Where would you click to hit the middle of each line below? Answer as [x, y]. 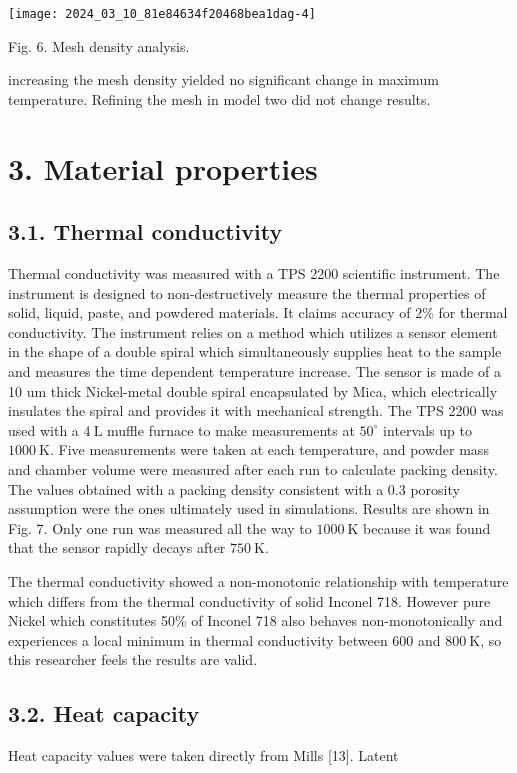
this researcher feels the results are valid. [133, 659]
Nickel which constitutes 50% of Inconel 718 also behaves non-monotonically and [255, 620]
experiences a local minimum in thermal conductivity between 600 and [224, 639]
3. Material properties [163, 167]
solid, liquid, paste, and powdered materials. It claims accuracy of [209, 312]
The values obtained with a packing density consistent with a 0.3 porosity [234, 488]
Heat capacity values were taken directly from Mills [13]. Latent [203, 755]
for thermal [473, 312]
